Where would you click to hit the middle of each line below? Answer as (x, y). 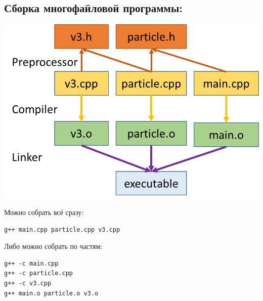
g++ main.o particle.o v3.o (51, 293)
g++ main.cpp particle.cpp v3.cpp (62, 229)
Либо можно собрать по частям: (53, 246)
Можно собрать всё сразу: (44, 212)
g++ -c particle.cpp (39, 273)
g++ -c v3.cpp (28, 284)
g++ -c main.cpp (31, 263)
